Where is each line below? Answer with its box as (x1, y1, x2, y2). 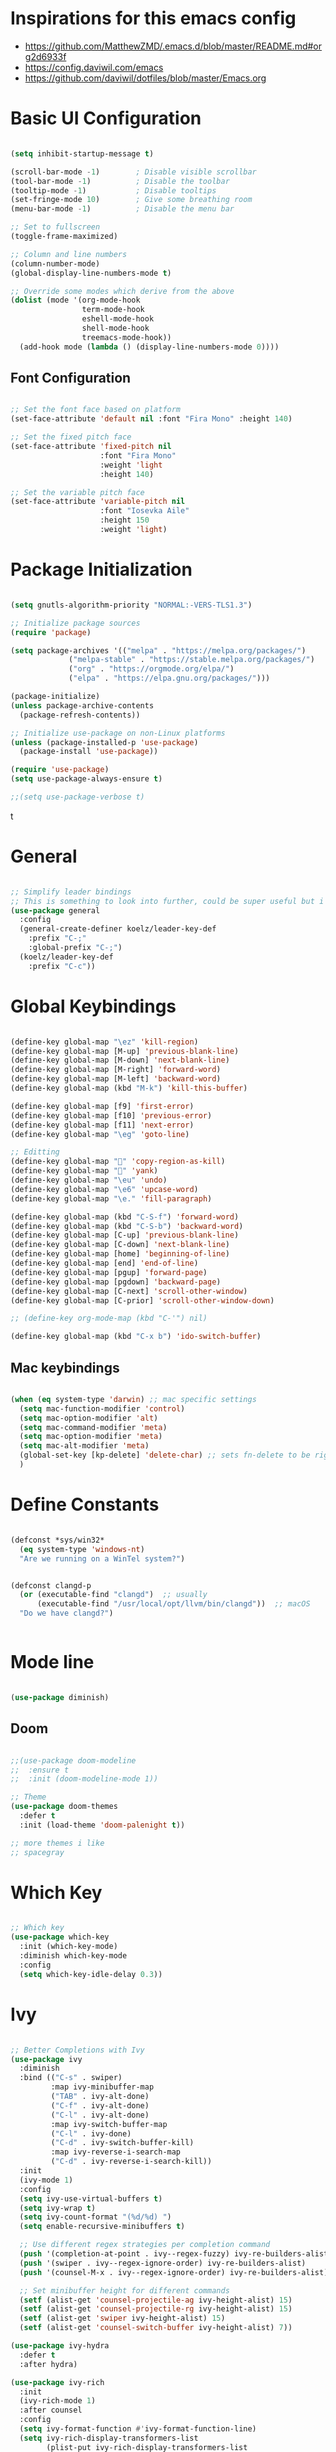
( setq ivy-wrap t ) (19, 2203, 97, 2213)
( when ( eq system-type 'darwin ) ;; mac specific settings (10, 1394, 257, 1404)
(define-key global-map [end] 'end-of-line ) (10, 1258, 199, 1268)
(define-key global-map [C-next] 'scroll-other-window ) (10, 1286, 248, 1296)
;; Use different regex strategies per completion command (19, 2240, 271, 2250)
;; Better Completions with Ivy (10, 2045, 145, 2055)
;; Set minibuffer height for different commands (19, 2285, 230, 2296)
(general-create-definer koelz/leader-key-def (19, 924, 217, 934)
